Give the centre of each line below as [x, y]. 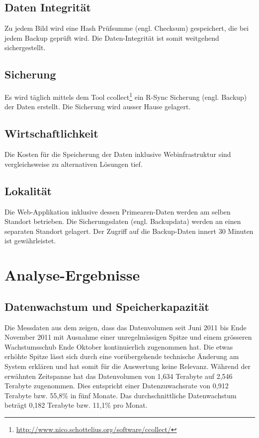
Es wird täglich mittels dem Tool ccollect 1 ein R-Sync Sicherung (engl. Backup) [126, 96]
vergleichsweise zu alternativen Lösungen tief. [74, 164]
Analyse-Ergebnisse [72, 275]
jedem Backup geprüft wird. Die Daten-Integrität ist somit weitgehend [112, 37]
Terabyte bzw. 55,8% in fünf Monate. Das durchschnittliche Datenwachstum [121, 395]
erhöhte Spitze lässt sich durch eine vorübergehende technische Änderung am [122, 356]
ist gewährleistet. [30, 241]
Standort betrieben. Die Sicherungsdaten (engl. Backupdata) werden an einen [123, 221]
